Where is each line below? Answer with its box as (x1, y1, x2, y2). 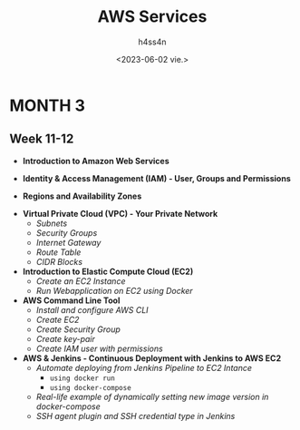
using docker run (49, 374, 115, 383)
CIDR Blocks (35, 256, 83, 267)
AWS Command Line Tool (22, 295, 121, 306)
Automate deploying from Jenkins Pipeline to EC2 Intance (35, 362, 252, 373)
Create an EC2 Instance (35, 275, 126, 287)
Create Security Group (35, 324, 121, 335)
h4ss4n (138, 36, 167, 47)
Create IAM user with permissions (35, 343, 163, 354)
